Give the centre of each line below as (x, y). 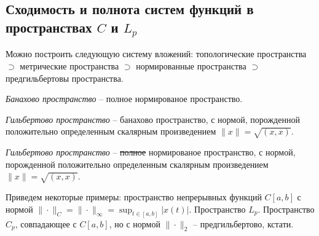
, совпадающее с (46, 223)
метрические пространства (69, 65)
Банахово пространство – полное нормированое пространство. (124, 99)
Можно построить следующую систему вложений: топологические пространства (156, 54)
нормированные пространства (191, 65)
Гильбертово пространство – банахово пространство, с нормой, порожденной (153, 119)
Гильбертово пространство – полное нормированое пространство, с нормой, (151, 152)
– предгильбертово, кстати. (243, 223)
